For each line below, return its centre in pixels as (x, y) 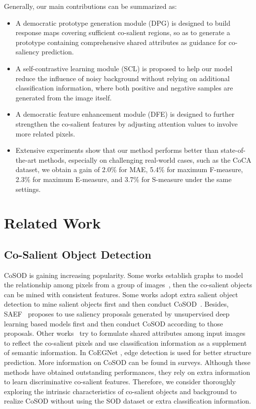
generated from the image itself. (64, 97)
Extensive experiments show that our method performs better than (117, 150)
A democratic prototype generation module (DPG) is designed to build (123, 23)
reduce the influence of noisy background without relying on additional (123, 78)
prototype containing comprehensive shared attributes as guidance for (121, 42)
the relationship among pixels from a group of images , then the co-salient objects (128, 285)
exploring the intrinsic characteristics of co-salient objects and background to (120, 391)
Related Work (53, 223)
